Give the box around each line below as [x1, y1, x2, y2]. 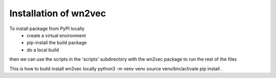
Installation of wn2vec [9, 8, 106, 19]
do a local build [27, 46, 59, 53]
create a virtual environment [27, 32, 86, 38]
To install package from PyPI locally [9, 25, 85, 32]
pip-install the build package [27, 40, 87, 46]
